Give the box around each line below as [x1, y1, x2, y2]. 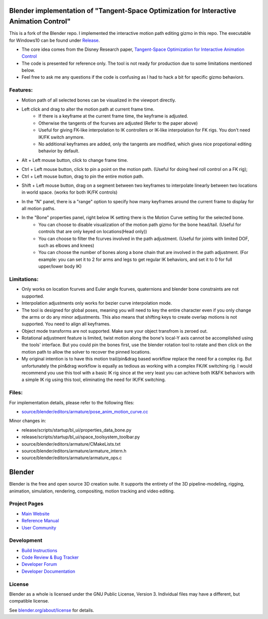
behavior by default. [38, 148, 79, 154]
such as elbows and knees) [38, 243, 94, 248]
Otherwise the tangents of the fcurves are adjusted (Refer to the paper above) [38, 120, 198, 126]
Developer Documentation [21, 568, 75, 574]
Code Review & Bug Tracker [21, 554, 79, 560]
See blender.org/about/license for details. [9, 607, 94, 613]
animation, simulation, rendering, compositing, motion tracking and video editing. [9, 488, 175, 494]
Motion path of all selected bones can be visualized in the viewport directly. [21, 97, 176, 103]
